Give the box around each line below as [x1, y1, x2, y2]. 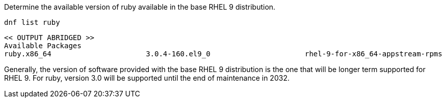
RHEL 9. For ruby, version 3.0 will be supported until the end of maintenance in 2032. [4, 74, 290, 82]
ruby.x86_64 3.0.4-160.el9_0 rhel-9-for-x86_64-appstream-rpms [4, 50, 442, 58]
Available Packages [4, 42, 82, 50]
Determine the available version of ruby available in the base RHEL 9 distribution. [4, 3, 276, 11]
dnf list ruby [4, 18, 60, 26]
